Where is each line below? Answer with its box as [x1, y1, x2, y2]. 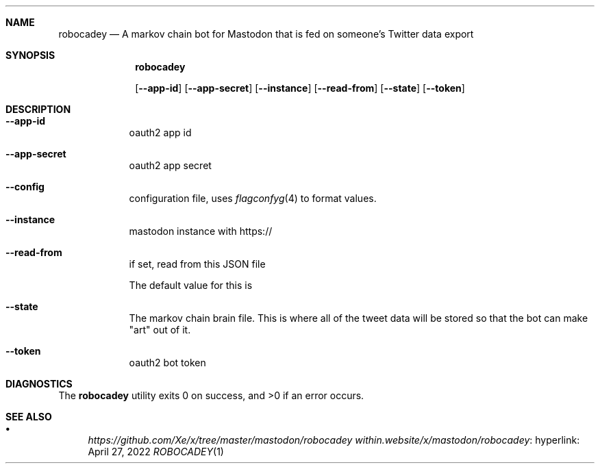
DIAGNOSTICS [5, 378, 73, 390]
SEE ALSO [5, 411, 52, 422]
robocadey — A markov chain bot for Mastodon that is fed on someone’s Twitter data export [58, 28, 474, 40]
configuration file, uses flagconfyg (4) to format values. [129, 192, 377, 204]
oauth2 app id [129, 127, 192, 138]
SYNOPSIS [5, 49, 55, 61]
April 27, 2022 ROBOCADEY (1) [88, 446, 224, 457]
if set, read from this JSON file [129, 258, 266, 270]
